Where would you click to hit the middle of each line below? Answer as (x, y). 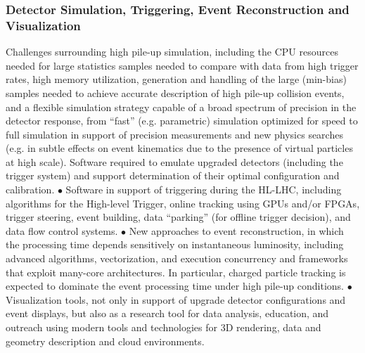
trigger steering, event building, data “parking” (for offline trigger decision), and (178, 217)
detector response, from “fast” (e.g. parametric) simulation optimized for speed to (182, 121)
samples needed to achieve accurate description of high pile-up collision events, (175, 92)
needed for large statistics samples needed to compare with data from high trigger (182, 65)
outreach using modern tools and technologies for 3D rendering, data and (164, 327)
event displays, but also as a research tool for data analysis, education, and (167, 313)
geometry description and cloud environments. (105, 341)
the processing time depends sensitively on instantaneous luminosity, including (175, 244)
